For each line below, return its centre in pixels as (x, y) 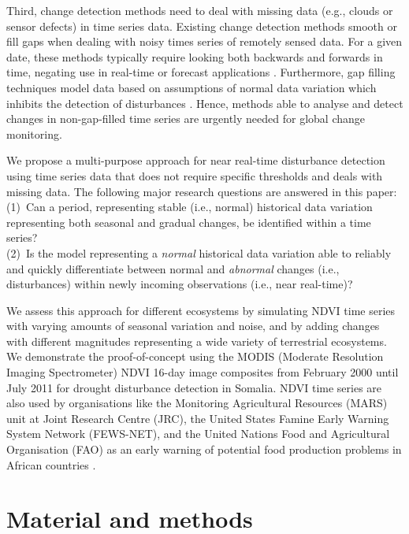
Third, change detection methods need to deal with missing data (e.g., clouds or (200, 10)
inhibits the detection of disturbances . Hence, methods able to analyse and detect (205, 103)
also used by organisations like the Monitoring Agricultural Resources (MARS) (197, 403)
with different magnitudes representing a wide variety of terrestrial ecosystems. (197, 341)
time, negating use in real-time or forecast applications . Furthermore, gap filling (201, 72)
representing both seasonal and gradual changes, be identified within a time (189, 222)
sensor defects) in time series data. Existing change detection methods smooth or (202, 26)
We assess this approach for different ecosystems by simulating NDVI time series (201, 310)
